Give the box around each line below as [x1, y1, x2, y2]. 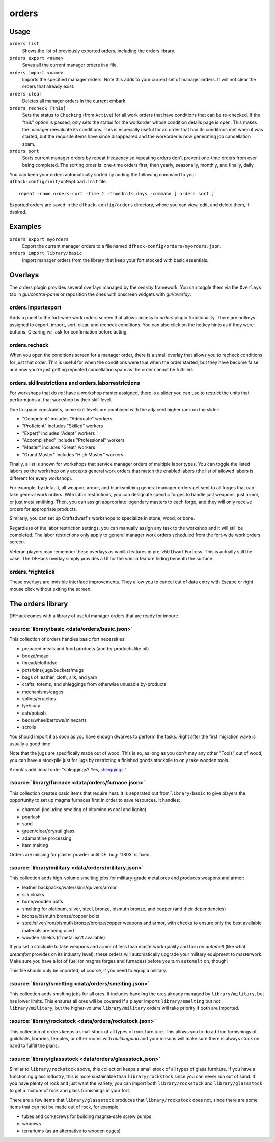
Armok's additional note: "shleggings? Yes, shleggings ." [9, 767, 127, 773]
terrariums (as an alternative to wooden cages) [22, 1128, 121, 1134]
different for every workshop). [9, 475, 73, 481]
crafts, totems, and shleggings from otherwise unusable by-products [22, 681, 167, 687]
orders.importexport [9, 304, 62, 311]
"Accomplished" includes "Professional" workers [22, 437, 125, 443]
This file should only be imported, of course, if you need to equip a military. [9, 967, 168, 973]
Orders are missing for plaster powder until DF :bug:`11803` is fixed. [9, 851, 151, 858]
